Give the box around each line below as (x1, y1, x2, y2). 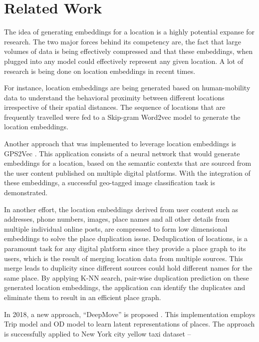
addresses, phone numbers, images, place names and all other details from (4, 214, 230, 224)
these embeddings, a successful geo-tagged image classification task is (4, 177, 215, 188)
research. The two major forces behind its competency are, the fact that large (4, 36, 241, 46)
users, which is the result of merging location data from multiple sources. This (4, 253, 243, 263)
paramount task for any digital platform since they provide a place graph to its (4, 243, 246, 253)
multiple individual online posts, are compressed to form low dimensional (4, 223, 228, 234)
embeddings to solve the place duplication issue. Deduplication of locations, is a (4, 233, 248, 244)
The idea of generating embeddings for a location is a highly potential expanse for (4, 26, 255, 37)
